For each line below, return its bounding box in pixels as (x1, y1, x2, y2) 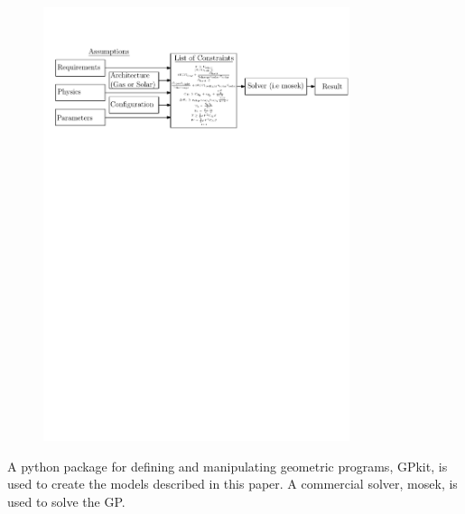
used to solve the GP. (7, 491, 126, 510)
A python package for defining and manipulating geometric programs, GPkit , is (7, 456, 448, 475)
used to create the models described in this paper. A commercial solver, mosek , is (7, 474, 458, 493)
